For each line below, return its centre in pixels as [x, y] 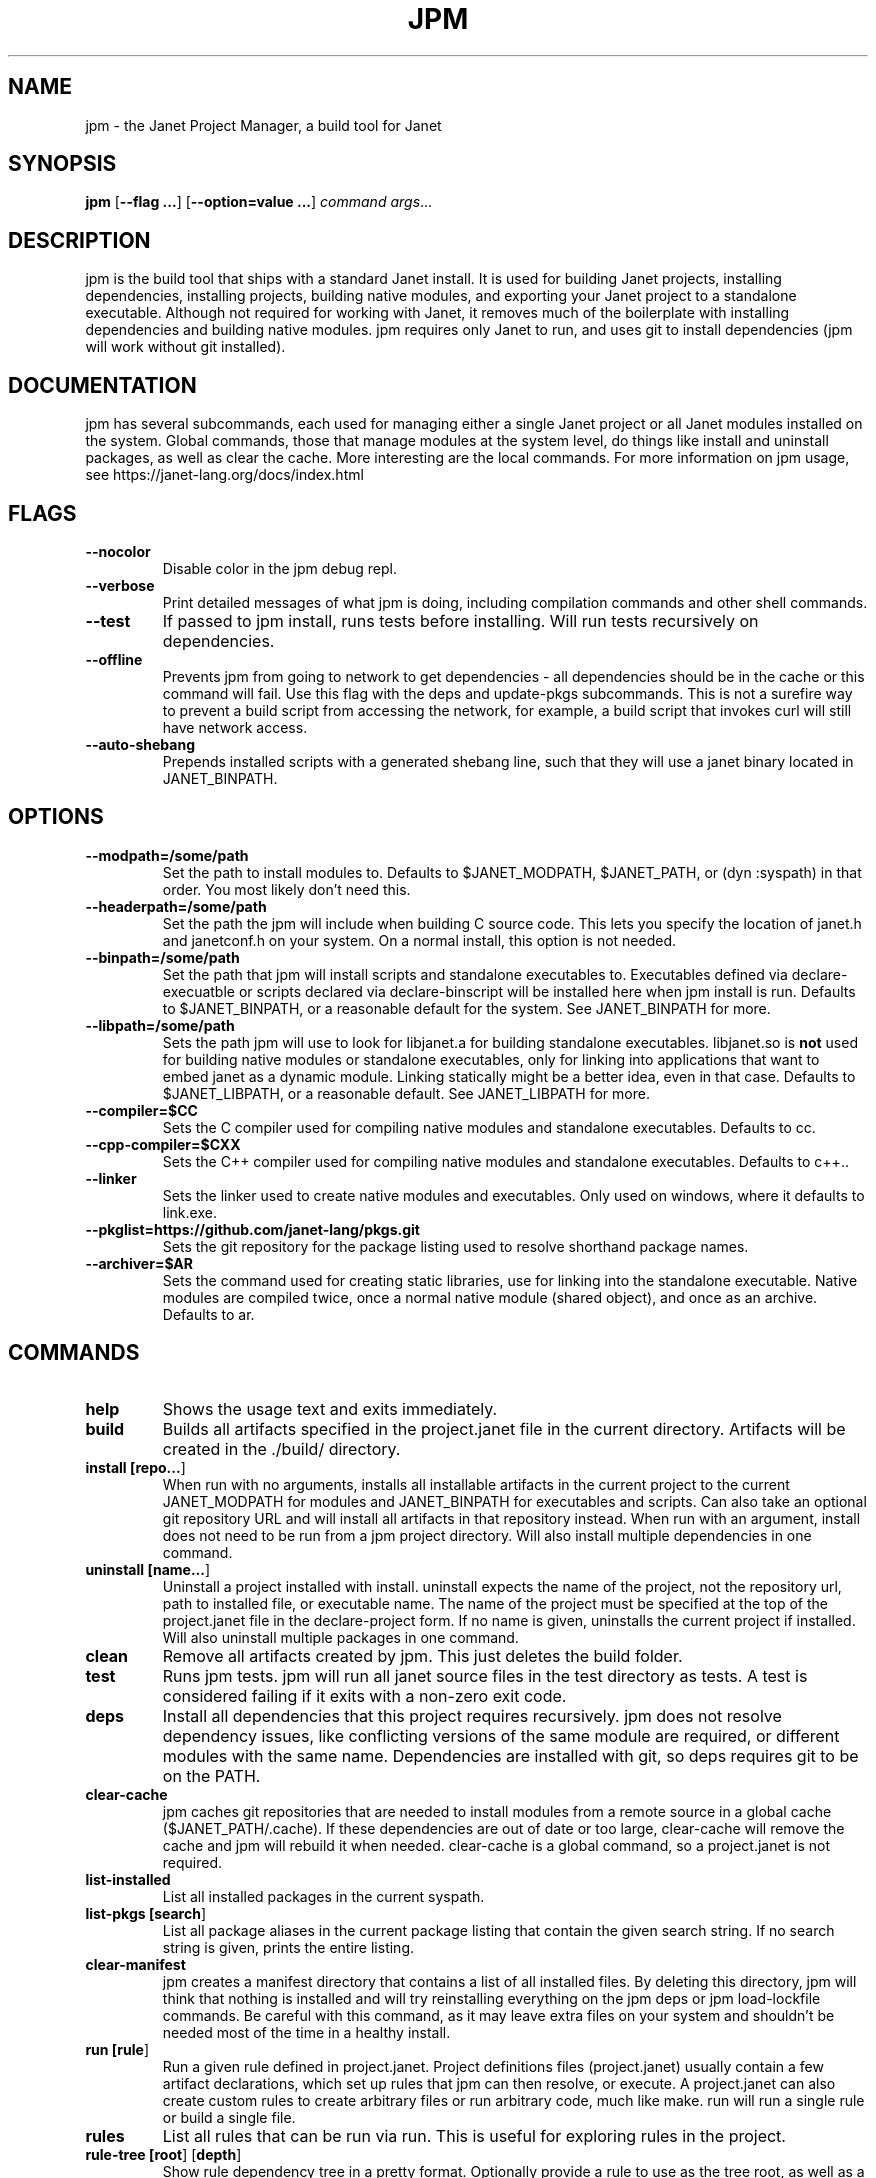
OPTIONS [56, 817]
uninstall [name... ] [148, 1569]
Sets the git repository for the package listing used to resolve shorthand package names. [455, 1246]
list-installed [128, 1879]
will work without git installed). [185, 347]
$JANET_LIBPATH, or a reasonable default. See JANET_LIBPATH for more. [406, 1093]
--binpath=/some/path [162, 957]
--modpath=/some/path [167, 855]
